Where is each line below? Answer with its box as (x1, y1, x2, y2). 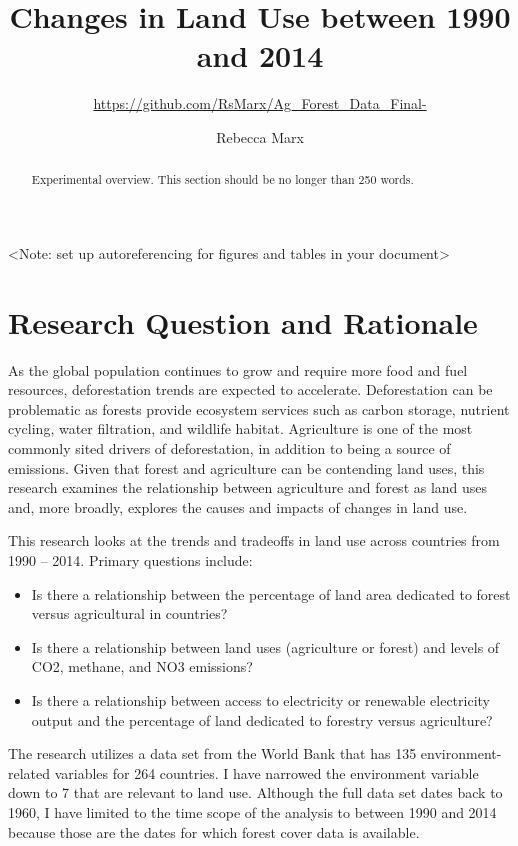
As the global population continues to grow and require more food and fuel (8, 359, 468, 380)
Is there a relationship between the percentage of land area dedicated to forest (31, 583, 511, 604)
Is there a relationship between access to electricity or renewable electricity (31, 689, 490, 710)
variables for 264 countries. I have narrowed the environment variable (54, 762, 479, 783)
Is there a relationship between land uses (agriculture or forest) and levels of (31, 636, 500, 657)
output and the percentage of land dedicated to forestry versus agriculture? (31, 709, 493, 730)
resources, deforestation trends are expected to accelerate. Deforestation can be (8, 379, 493, 400)
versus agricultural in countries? (31, 603, 228, 624)
